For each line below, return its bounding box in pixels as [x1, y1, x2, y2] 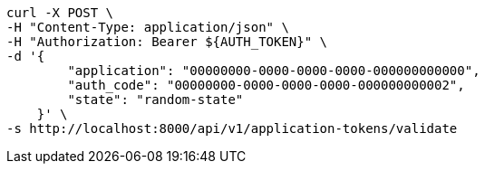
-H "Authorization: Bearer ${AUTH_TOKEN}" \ [6, 34, 328, 49]
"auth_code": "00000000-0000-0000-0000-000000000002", [67, 78, 465, 92]
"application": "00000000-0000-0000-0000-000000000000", [67, 63, 480, 78]
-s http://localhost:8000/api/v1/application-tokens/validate [6, 121, 458, 136]
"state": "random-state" [67, 92, 244, 107]
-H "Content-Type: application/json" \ [6, 20, 289, 34]
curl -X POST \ [6, 5, 114, 20]
